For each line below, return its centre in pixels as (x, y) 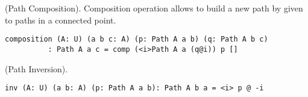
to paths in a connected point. (61, 20)
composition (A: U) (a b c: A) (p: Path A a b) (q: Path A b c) (137, 39)
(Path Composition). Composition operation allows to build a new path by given (154, 8)
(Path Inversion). (36, 68)
